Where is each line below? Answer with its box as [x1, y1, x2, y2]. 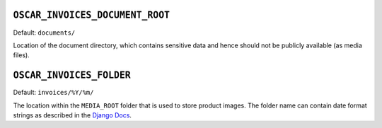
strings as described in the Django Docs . [13, 110, 132, 120]
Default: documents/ [13, 28, 76, 37]
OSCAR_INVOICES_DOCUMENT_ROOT [13, 9, 170, 21]
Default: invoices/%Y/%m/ [13, 88, 94, 97]
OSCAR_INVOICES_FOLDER [13, 69, 131, 81]
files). [13, 51, 30, 59]
